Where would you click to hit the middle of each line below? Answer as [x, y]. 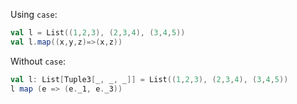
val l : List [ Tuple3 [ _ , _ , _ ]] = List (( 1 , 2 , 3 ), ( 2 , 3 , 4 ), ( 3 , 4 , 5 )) [149, 79]
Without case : [38, 61]
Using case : [34, 14]
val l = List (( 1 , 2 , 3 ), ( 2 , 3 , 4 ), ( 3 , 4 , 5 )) [98, 33]
